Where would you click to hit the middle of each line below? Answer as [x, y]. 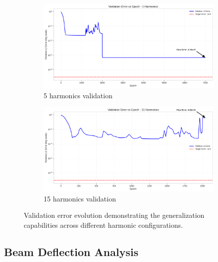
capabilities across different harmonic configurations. [103, 225]
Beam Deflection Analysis [71, 251]
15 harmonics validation [80, 198]
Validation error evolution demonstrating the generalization [114, 215]
